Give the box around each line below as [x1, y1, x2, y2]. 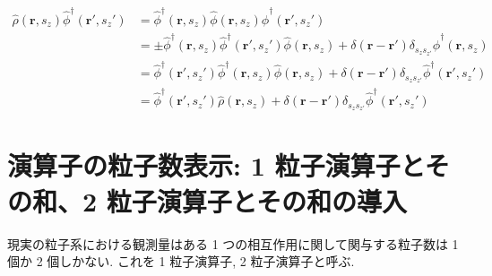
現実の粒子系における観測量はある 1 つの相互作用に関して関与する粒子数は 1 [7, 234, 459, 253]
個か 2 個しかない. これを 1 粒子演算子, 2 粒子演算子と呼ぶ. [7, 252, 355, 271]
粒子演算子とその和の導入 [106, 182, 407, 219]
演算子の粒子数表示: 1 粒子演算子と [7, 147, 425, 184]
